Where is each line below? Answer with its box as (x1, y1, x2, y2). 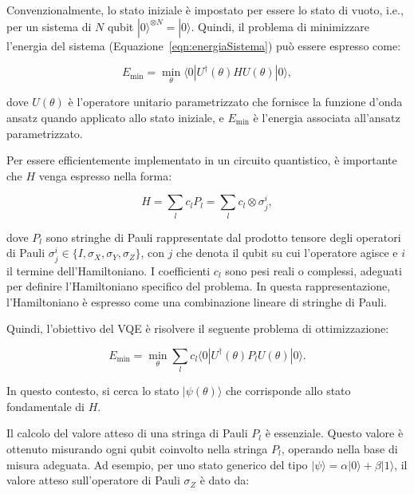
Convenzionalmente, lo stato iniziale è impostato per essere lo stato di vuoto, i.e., (6, 2, 404, 18)
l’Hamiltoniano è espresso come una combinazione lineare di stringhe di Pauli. (6, 293, 388, 310)
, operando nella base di (281, 441, 398, 457)
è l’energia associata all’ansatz (253, 109, 400, 125)
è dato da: (199, 472, 250, 488)
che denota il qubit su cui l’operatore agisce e (176, 244, 398, 261)
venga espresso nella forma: (38, 167, 172, 184)
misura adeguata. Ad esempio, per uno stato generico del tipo (6, 456, 308, 472)
